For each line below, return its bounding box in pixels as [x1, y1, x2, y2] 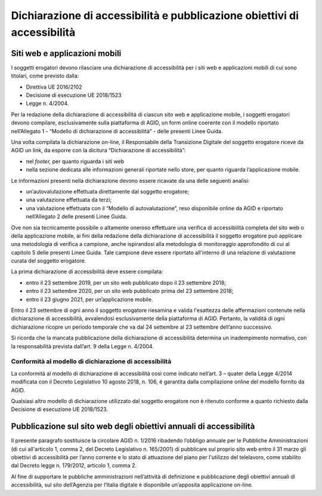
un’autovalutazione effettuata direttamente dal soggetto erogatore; [26, 188, 190, 195]
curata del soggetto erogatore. [11, 257, 86, 264]
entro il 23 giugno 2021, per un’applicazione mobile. [26, 295, 153, 303]
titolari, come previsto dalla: [11, 72, 79, 80]
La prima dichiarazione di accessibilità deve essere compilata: [11, 268, 163, 275]
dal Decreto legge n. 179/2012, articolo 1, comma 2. [11, 462, 137, 469]
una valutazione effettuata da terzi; [26, 196, 112, 204]
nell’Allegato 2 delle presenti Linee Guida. [26, 213, 128, 220]
